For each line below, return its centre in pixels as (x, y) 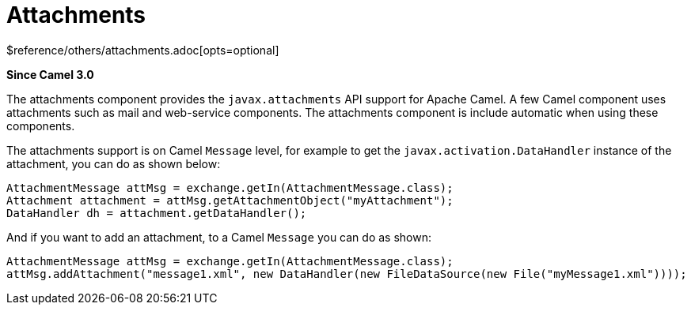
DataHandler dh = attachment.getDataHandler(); (157, 213)
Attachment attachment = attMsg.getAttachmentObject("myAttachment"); (230, 200)
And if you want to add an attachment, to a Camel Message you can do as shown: (219, 237)
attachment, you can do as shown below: (114, 163)
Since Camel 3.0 (50, 74)
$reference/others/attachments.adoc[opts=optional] (143, 50)
